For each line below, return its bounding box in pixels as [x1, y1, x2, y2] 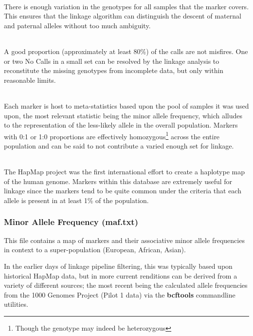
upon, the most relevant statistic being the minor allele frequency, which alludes [4, 110, 243, 120]
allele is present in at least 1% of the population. [4, 195, 149, 205]
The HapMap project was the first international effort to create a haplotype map [4, 167, 245, 177]
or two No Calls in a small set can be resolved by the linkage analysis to [4, 56, 219, 66]
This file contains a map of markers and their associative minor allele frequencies [4, 235, 245, 245]
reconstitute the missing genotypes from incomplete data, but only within [4, 65, 224, 75]
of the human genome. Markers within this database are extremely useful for [4, 176, 233, 186]
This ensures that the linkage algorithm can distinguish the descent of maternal [4, 11, 241, 21]
